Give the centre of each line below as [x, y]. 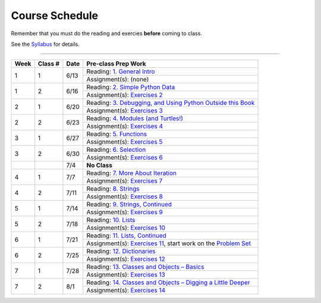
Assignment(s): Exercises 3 [125, 111]
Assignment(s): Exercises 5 [125, 142]
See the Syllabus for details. [45, 44]
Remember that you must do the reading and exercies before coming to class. [106, 33]
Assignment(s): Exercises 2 [125, 95]
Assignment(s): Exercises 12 [126, 259]
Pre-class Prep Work [116, 64]
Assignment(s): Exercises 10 [126, 228]
